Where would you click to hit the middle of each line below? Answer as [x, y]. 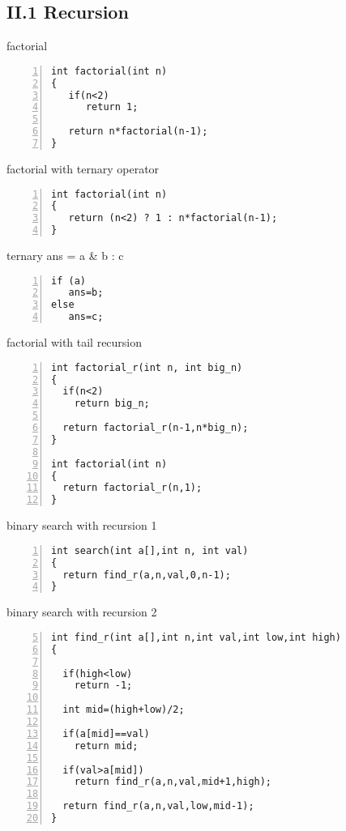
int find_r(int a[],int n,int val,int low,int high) [196, 637]
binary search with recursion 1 [82, 525]
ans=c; [86, 317]
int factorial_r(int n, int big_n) [147, 367]
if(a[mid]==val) [106, 733]
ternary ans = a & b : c [65, 256]
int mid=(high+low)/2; [124, 710]
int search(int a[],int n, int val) [150, 550]
